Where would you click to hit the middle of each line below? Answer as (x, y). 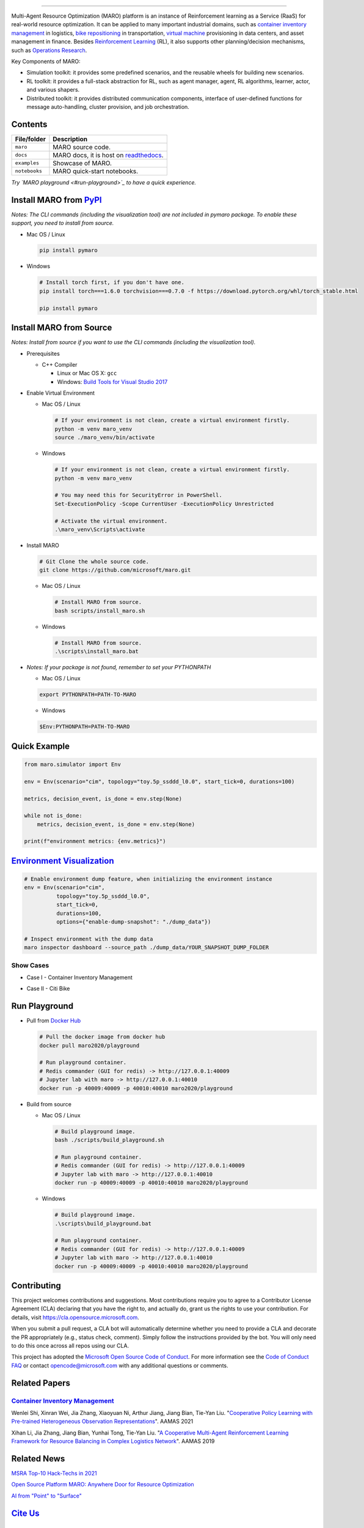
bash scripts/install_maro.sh (100, 611)
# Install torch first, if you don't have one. (112, 282)
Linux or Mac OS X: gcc (87, 373)
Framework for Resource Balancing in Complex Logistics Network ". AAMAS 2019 (113, 1441)
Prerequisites (43, 353)
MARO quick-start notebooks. (96, 171)
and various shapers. (53, 90)
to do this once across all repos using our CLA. (70, 1346)
